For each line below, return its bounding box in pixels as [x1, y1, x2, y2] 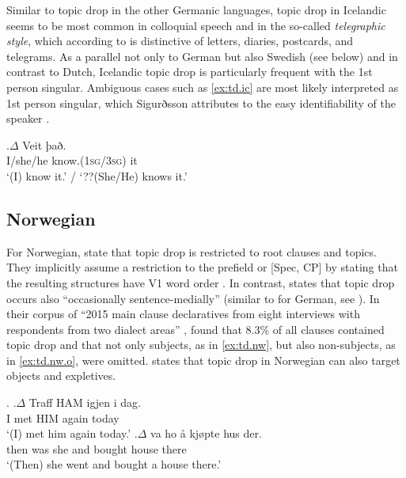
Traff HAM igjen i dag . [28, 394, 142, 411]
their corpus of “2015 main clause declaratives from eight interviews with [6, 305, 360, 322]
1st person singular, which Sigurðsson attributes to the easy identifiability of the [6, 94, 396, 111]
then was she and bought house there [6, 440, 187, 457]
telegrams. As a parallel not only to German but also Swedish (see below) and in [6, 47, 398, 64]
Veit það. [22, 136, 66, 153]
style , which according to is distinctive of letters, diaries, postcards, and [6, 32, 354, 49]
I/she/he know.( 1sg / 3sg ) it [6, 152, 138, 169]
